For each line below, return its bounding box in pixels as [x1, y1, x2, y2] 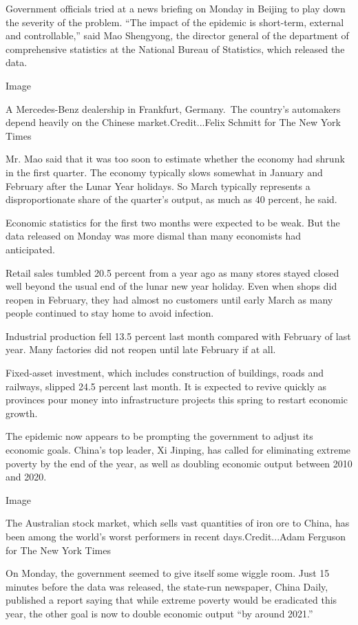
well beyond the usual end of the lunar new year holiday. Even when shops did [6, 279, 337, 293]
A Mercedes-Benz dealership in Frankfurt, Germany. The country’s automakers [6, 101, 341, 116]
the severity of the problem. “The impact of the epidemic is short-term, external [6, 14, 344, 29]
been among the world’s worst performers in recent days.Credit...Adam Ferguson [6, 529, 346, 543]
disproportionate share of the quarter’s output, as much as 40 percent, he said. [6, 192, 337, 206]
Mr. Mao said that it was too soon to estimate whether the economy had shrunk [6, 151, 345, 166]
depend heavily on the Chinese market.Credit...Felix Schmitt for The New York [6, 115, 341, 129]
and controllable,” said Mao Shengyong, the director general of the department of [6, 28, 349, 43]
